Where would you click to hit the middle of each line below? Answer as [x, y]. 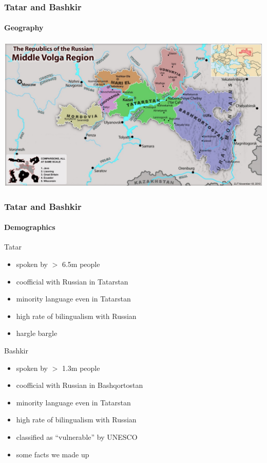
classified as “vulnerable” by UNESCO [77, 437]
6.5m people [81, 264]
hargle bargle [37, 333]
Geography [24, 28]
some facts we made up [53, 454]
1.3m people [81, 368]
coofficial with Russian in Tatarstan [72, 281]
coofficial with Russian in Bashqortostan [80, 385]
